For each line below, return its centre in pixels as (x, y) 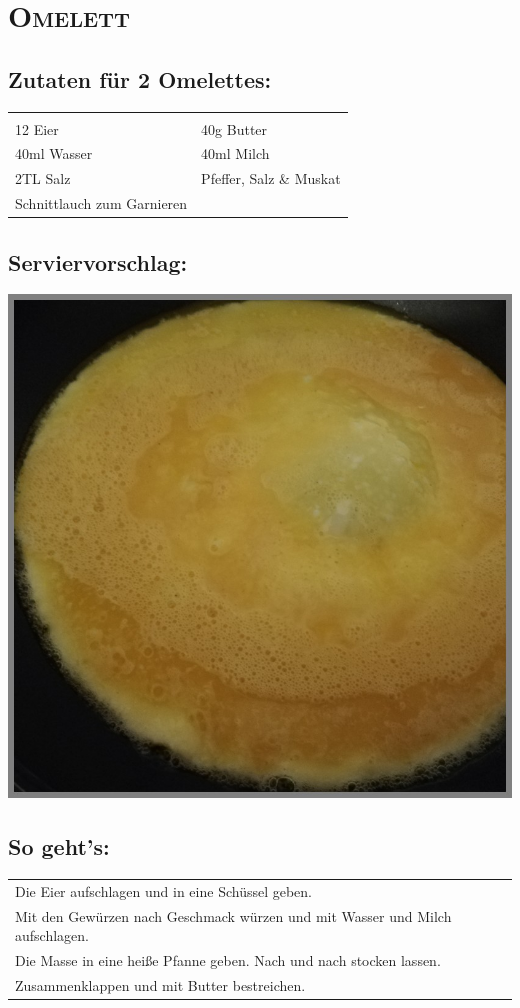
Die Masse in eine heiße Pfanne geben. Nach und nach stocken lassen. (228, 960)
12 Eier (37, 128)
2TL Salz (43, 178)
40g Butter (234, 128)
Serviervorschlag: (98, 261)
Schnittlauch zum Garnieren (101, 203)
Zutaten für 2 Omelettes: (140, 78)
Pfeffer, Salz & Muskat (271, 178)
